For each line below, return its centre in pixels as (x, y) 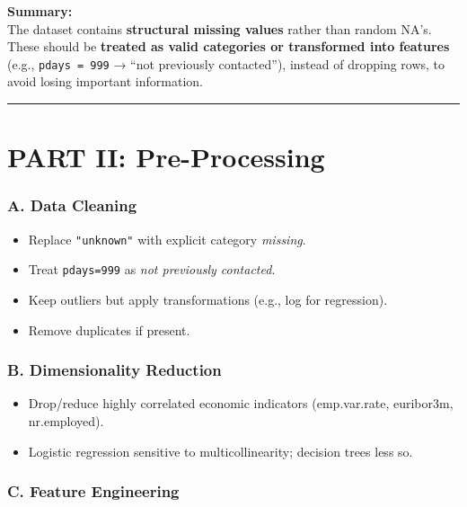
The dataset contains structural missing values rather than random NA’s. (220, 28)
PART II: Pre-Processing (166, 157)
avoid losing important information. (105, 81)
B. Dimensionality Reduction (115, 370)
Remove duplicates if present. (109, 329)
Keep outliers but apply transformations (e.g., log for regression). (208, 299)
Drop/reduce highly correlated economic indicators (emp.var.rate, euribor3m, (241, 403)
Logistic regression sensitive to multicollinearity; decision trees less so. (220, 451)
